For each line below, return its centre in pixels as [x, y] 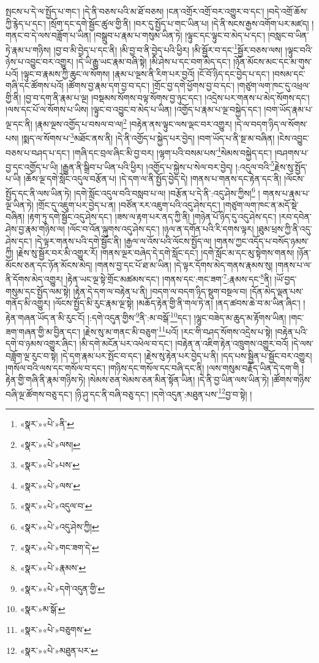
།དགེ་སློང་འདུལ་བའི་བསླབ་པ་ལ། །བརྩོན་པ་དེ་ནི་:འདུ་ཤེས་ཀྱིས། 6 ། [167, 192]
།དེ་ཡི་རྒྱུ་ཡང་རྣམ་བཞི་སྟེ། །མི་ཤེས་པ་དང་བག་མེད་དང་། [153, 62]
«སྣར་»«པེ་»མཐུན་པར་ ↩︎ [59, 650]
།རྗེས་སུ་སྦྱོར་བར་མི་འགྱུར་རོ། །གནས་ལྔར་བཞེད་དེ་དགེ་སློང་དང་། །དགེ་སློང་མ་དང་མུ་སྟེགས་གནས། [155, 253]
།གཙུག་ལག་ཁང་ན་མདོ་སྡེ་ [261, 204]
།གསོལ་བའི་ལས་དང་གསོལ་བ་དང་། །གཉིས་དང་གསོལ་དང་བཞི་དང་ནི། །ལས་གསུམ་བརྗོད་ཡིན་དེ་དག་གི [152, 367]
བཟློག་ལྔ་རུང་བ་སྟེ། [32, 355]
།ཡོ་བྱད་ [286, 279]
